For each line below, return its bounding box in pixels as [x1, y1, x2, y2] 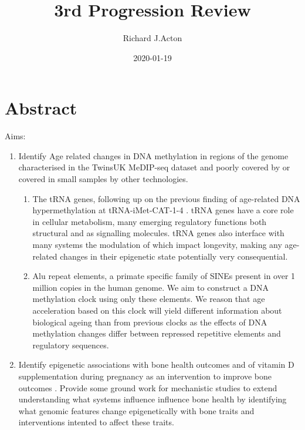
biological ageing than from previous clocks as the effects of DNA [32, 315, 267, 328]
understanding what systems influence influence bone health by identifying [18, 393, 287, 405]
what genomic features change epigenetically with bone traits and [18, 404, 255, 416]
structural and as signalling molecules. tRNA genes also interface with [32, 227, 284, 239]
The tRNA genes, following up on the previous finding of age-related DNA [32, 192, 300, 204]
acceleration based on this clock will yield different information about [32, 304, 282, 316]
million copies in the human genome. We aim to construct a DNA [32, 281, 269, 293]
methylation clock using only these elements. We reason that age [32, 293, 265, 305]
